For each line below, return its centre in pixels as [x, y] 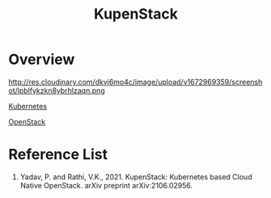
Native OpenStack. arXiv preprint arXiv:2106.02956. [106, 185]
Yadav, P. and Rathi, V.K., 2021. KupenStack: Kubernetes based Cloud [136, 177]
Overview [42, 59]
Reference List [58, 155]
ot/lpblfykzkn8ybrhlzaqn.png [57, 91]
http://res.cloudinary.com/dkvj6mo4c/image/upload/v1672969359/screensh [135, 82]
